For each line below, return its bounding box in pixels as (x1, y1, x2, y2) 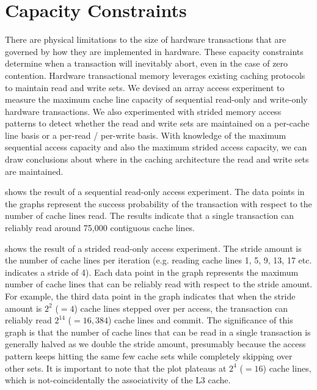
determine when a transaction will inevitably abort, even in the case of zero (5, 57, 288, 70)
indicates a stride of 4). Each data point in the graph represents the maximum (5, 265, 299, 278)
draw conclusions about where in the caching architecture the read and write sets (5, 153, 309, 166)
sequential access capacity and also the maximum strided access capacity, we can (5, 141, 307, 153)
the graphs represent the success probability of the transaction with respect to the (5, 197, 312, 210)
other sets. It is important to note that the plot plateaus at (5, 361, 227, 374)
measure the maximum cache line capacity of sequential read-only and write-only (5, 93, 308, 106)
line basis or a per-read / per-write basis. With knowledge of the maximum (5, 128, 286, 141)
